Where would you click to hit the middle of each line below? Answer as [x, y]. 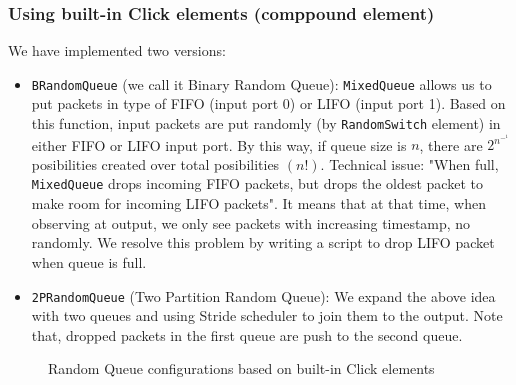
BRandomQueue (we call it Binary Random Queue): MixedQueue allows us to [261, 83]
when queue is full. [89, 261]
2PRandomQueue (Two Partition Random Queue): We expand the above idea [263, 295]
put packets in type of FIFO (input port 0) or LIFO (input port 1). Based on [268, 103]
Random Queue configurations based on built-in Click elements [241, 368]
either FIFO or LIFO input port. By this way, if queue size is [219, 144]
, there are [451, 144]
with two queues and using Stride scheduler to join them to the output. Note [267, 315]
